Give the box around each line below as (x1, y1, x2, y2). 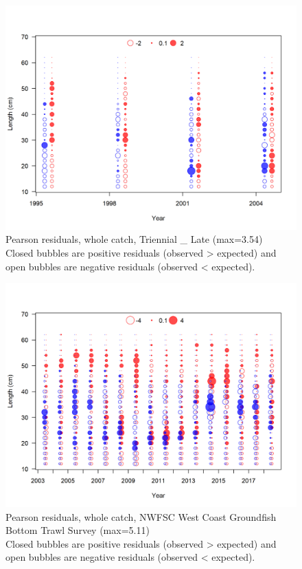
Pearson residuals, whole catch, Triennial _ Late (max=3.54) (5, 232, 263, 246)
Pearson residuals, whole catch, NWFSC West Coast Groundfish (5, 509, 277, 524)
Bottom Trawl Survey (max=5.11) (5, 523, 150, 537)
